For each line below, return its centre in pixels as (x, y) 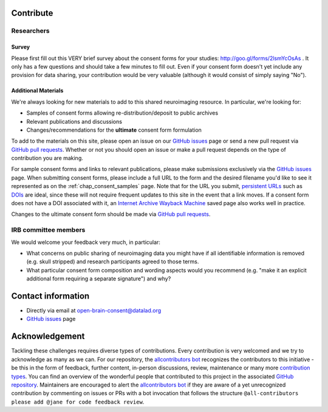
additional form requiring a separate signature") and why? (99, 279)
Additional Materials (37, 90)
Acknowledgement (48, 336)
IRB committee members (48, 230)
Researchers (30, 31)
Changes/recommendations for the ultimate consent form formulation (114, 130)
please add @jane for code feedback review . (78, 402)
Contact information (50, 296)
